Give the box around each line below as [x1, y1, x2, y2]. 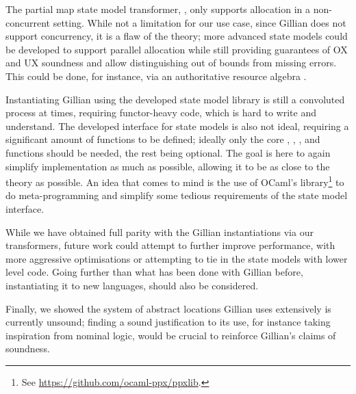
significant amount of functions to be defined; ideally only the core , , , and [5, 132, 320, 146]
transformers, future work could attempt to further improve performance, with [5, 238, 335, 252]
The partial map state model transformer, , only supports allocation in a [5, 2, 311, 16]
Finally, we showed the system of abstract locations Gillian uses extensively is [5, 301, 331, 315]
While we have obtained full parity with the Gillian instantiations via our [5, 224, 314, 239]
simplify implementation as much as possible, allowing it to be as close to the [5, 159, 330, 173]
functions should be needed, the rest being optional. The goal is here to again [5, 145, 331, 159]
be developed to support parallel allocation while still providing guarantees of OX [5, 42, 348, 56]
